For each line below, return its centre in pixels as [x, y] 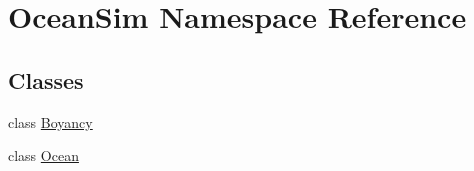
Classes [46, 79]
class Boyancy [50, 121]
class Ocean [43, 155]
